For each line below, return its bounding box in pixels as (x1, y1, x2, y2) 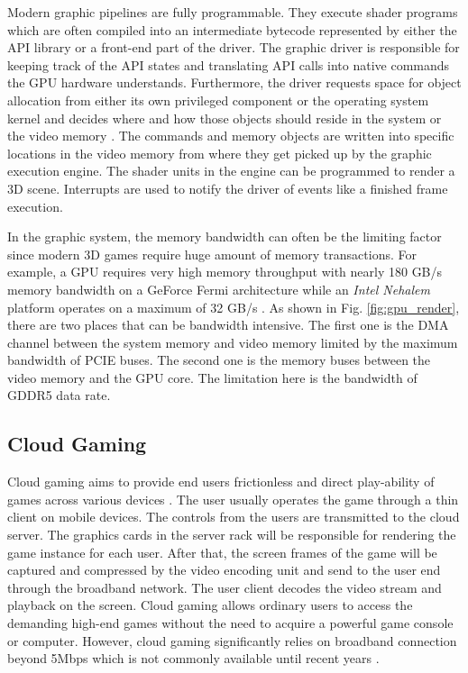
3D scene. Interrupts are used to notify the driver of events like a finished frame (7, 178, 448, 197)
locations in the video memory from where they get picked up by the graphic (7, 143, 432, 162)
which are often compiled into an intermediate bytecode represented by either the (7, 20, 457, 39)
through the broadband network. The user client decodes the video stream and (7, 578, 442, 596)
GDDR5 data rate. (7, 386, 111, 405)
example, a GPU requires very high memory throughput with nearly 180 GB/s (7, 262, 443, 281)
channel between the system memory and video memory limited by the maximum (7, 332, 458, 351)
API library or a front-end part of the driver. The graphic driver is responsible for (7, 38, 460, 57)
